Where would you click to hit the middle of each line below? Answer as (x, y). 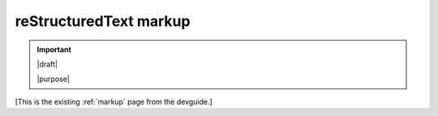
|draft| (47, 64)
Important (54, 49)
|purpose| (54, 79)
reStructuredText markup (103, 21)
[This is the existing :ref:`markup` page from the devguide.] (114, 101)
